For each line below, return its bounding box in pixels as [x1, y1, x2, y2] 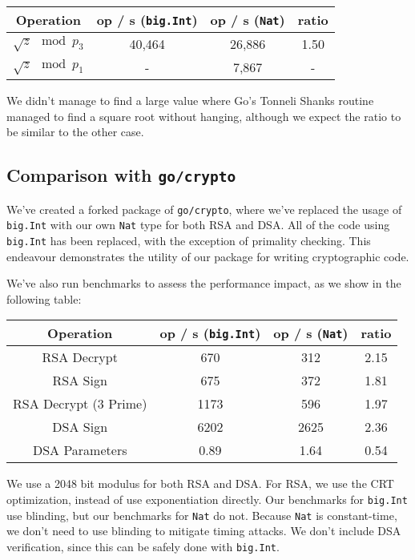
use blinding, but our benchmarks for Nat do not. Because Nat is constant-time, [6, 506, 397, 523]
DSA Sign [52, 417, 108, 437]
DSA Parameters [32, 441, 127, 460]
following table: [6, 290, 82, 307]
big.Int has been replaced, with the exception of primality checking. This [6, 232, 371, 248]
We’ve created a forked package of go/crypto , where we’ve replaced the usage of [6, 200, 402, 217]
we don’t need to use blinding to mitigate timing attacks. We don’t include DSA [6, 522, 401, 539]
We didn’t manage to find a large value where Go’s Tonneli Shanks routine [6, 92, 374, 108]
